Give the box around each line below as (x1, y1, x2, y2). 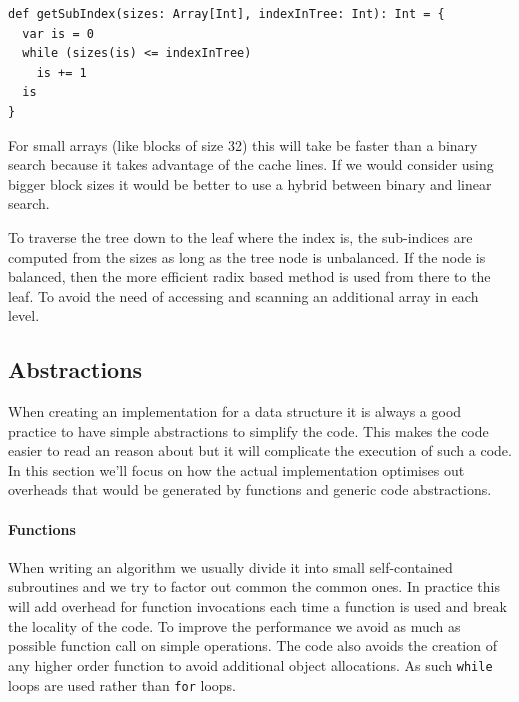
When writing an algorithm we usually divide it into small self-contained (8, 556, 453, 577)
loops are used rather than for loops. (8, 674, 236, 695)
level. (8, 305, 40, 326)
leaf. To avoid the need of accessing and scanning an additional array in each (8, 285, 479, 306)
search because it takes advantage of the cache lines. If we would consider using (8, 154, 494, 175)
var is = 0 (22, 26, 94, 41)
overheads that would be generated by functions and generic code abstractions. (8, 479, 492, 500)
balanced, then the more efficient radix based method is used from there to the (8, 266, 491, 287)
